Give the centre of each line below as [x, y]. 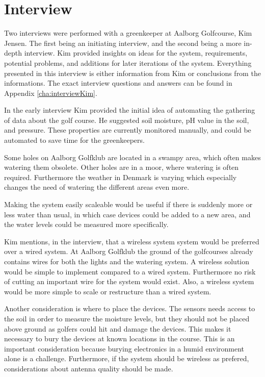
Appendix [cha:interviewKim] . [51, 93]
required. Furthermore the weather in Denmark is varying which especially [121, 177]
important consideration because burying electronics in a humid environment [124, 348]
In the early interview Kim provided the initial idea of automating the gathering [130, 110]
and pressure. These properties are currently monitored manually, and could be [128, 130]
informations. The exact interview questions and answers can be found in [118, 83]
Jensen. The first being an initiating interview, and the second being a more [123, 43]
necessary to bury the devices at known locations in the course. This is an [120, 338]
